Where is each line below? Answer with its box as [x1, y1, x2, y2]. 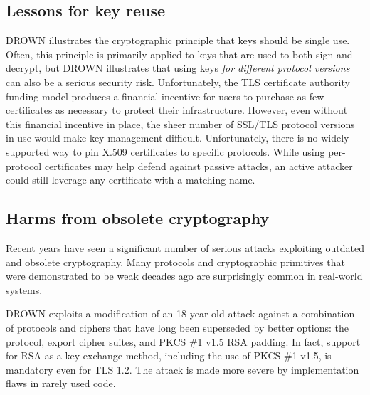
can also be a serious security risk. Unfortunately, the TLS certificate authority [6, 74, 350, 89]
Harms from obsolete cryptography [6, 207, 270, 229]
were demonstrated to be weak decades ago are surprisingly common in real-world [6, 268, 363, 283]
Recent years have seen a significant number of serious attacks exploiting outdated [6, 240, 364, 255]
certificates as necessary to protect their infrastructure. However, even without [6, 102, 348, 117]
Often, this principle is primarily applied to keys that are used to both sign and [6, 46, 353, 61]
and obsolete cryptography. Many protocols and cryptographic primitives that [6, 254, 345, 269]
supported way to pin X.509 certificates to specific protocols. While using [6, 144, 325, 159]
